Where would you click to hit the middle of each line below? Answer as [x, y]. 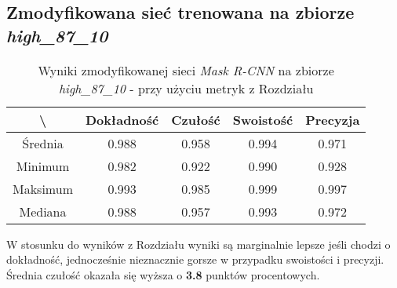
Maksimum [43, 188]
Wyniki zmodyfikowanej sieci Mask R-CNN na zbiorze [186, 70]
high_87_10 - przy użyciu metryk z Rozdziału [186, 88]
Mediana [43, 211]
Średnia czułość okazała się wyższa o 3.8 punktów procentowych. [163, 274]
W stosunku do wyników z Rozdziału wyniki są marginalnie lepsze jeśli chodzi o [198, 244]
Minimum [43, 166]
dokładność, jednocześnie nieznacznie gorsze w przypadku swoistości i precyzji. [195, 259]
